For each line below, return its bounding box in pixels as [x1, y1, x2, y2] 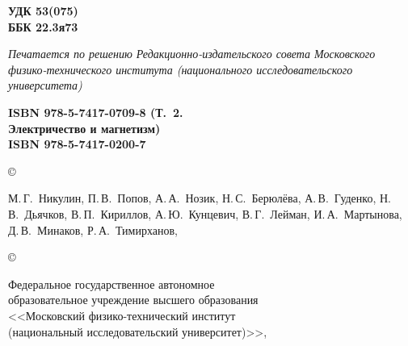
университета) [8, 77, 82, 94]
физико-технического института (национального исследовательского [8, 60, 353, 77]
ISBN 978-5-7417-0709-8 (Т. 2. [8, 103, 183, 120]
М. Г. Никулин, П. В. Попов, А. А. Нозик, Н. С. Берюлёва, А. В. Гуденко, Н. [8, 190, 391, 206]
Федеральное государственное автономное [8, 275, 215, 292]
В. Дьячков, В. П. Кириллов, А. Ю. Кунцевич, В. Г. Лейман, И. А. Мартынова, [8, 205, 402, 222]
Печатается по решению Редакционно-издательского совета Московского [8, 45, 376, 62]
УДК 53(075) [8, 2, 78, 19]
